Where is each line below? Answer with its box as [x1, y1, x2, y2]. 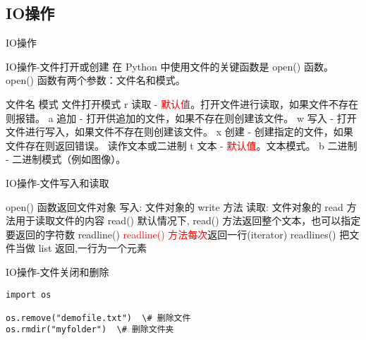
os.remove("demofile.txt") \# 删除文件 [6, 312, 191, 323]
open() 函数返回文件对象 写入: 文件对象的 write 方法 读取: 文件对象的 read [6, 199, 343, 214]
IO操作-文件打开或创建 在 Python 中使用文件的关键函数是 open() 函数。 [6, 59, 334, 73]
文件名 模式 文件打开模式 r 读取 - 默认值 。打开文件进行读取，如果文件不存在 [6, 96, 359, 111]
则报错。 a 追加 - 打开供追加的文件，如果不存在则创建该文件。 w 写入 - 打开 [6, 110, 357, 125]
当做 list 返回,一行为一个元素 [15, 241, 147, 255]
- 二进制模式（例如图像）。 [6, 152, 126, 166]
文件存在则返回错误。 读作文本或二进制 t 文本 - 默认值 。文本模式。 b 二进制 [6, 138, 358, 152]
